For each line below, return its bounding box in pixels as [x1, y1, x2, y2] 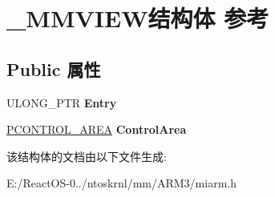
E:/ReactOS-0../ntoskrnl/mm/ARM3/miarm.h [6, 175, 237, 191]
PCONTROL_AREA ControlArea [6, 121, 187, 138]
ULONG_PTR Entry [6, 94, 117, 111]
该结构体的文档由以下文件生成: [6, 147, 167, 164]
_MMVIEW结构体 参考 [6, 2, 269, 34]
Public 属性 [6, 56, 101, 81]
